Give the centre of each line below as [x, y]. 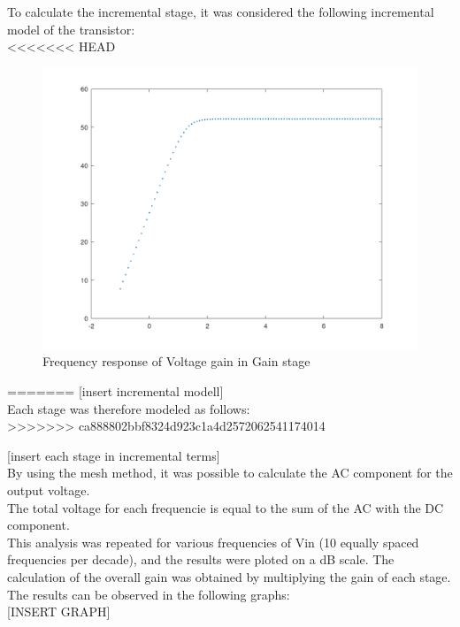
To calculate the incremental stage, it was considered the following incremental [221, 11]
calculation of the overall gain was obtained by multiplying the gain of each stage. [229, 576]
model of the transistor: [71, 29]
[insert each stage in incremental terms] [114, 455]
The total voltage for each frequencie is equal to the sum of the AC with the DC [226, 507]
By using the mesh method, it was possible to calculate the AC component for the [230, 473]
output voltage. [49, 489]
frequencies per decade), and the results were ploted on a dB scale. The [201, 559]
